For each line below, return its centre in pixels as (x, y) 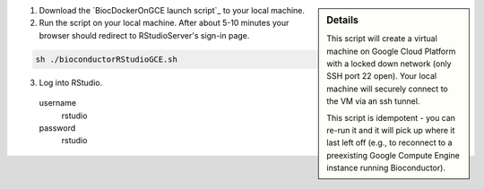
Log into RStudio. (71, 82)
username (57, 103)
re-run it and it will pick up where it (391, 130)
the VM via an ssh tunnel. (373, 101)
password (57, 128)
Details (342, 20)
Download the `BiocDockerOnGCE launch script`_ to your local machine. (172, 10)
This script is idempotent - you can (391, 117)
